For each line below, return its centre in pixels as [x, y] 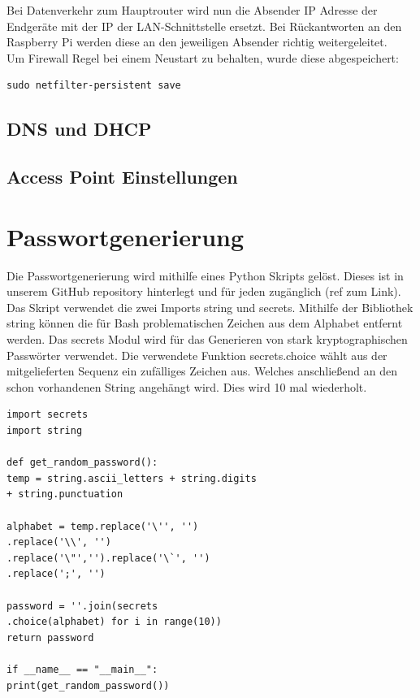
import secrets [48, 415]
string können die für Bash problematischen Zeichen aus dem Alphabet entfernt [205, 323]
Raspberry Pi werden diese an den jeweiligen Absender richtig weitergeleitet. [197, 42]
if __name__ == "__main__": [82, 669]
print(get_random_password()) [88, 685]
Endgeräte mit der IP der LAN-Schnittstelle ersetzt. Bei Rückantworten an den [204, 26]
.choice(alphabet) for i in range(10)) [114, 622]
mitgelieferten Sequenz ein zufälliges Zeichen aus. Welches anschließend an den [202, 371]
